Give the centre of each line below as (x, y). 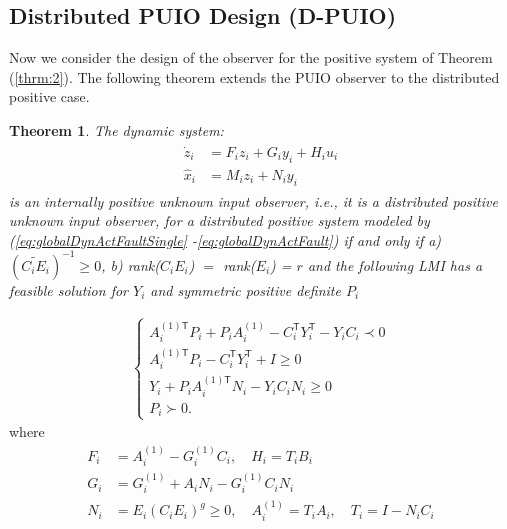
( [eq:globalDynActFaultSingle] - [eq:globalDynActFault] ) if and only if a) (225, 239)
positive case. (49, 96)
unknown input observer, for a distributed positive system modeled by (219, 220)
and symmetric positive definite (245, 289)
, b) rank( (131, 264)
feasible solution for (68, 289)
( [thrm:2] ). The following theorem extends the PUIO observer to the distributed (254, 76)
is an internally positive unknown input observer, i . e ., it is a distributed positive (253, 200)
